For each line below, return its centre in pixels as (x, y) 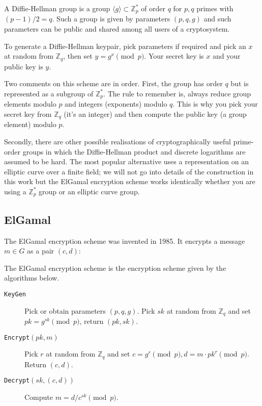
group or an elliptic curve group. (89, 191)
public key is (24, 66)
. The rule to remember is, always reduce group (177, 93)
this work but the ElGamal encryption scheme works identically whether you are (130, 181)
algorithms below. (32, 278)
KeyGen (15, 294)
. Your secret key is (174, 56)
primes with (215, 8)
